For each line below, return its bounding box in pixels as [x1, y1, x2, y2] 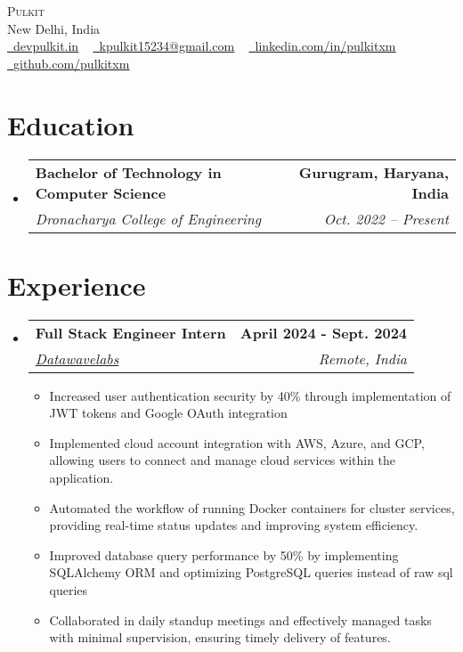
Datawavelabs [35, 347, 119, 369]
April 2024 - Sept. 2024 [240, 322, 408, 343]
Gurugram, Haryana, [298, 161, 449, 183]
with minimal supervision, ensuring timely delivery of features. [49, 628, 391, 647]
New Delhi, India [7, 19, 101, 37]
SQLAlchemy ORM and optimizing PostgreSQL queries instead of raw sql [49, 563, 453, 582]
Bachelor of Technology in [35, 161, 222, 183]
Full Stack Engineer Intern [35, 322, 226, 343]
